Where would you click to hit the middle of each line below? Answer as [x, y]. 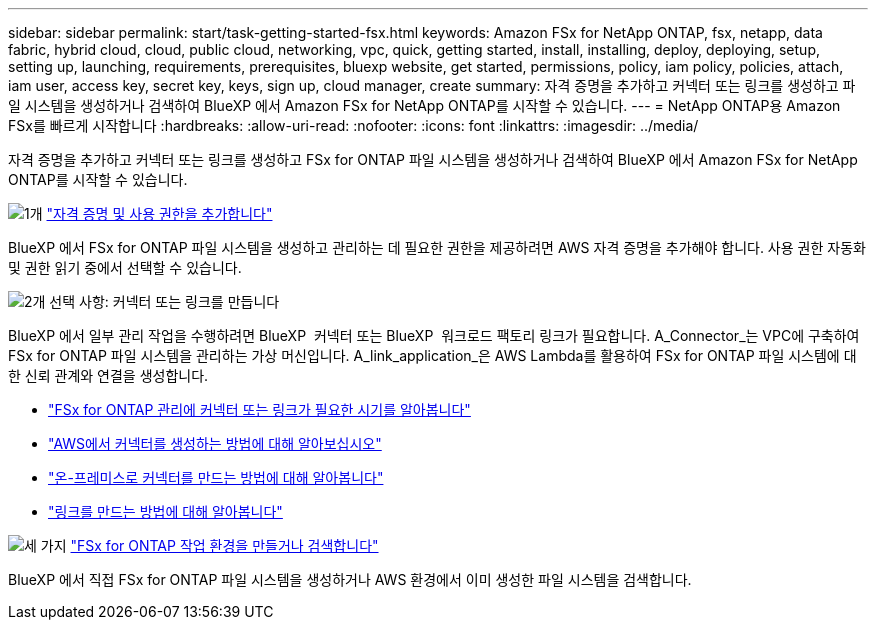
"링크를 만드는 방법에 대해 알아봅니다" [165, 511]
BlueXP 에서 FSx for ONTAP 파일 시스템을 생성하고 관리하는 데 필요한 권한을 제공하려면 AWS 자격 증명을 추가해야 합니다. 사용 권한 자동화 [437, 247]
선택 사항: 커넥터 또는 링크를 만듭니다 [164, 301]
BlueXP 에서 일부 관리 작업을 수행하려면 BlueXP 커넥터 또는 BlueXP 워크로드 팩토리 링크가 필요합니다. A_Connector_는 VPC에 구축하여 [434, 335]
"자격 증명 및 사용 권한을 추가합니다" [159, 213]
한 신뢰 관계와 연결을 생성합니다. [108, 375]
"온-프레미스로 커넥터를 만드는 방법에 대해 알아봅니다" [216, 477]
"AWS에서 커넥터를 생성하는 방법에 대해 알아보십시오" [215, 443]
